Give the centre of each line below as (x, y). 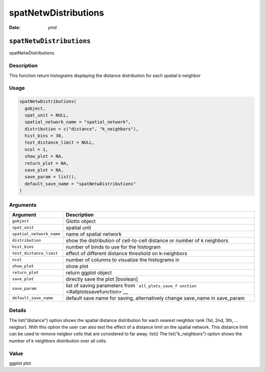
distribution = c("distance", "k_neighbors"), (82, 129)
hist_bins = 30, (44, 136)
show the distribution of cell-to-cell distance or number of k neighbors (147, 240)
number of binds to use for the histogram (113, 247)
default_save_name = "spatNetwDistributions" (80, 184)
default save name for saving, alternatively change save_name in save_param (155, 298)
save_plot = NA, (44, 170)
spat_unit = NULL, (47, 115)
